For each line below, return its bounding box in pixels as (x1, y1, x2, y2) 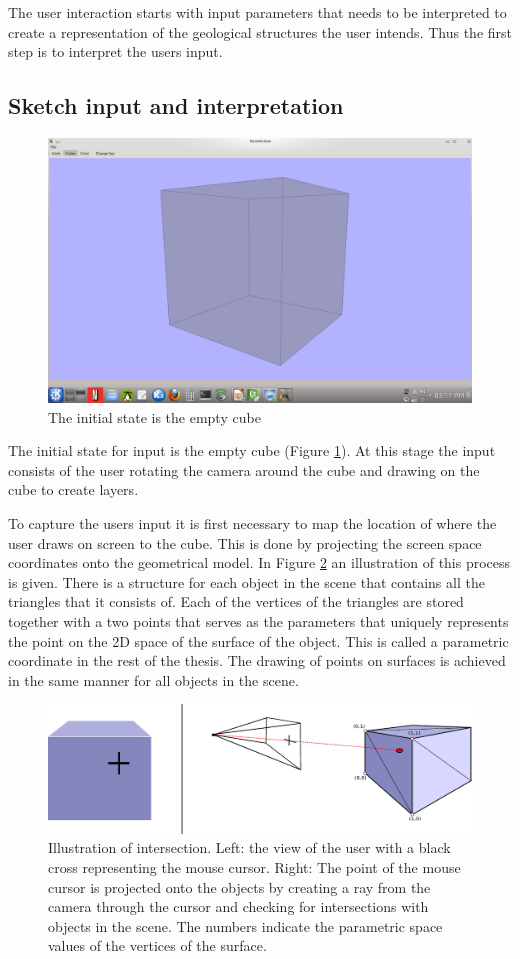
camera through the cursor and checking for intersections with (48, 896, 429, 917)
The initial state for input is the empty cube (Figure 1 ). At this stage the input (8, 440, 496, 461)
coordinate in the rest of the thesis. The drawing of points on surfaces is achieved (8, 650, 506, 671)
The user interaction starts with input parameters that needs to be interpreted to (8, 2, 507, 22)
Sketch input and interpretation (8, 90, 344, 121)
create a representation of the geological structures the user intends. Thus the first (8, 21, 512, 42)
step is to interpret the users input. (8, 41, 223, 62)
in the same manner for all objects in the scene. (8, 669, 299, 690)
